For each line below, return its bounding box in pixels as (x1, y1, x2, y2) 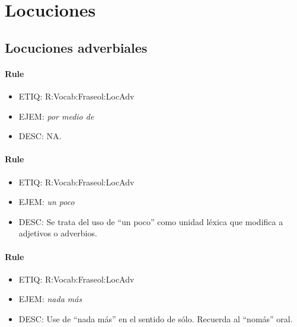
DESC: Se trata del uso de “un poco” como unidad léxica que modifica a (18, 215, 283, 227)
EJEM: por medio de (18, 110, 94, 122)
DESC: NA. (18, 130, 62, 142)
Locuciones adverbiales (5, 38, 148, 56)
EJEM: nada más (18, 293, 82, 305)
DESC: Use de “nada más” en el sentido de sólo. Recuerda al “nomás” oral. (18, 312, 293, 325)
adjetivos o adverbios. (18, 227, 97, 239)
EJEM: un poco (18, 195, 75, 208)
